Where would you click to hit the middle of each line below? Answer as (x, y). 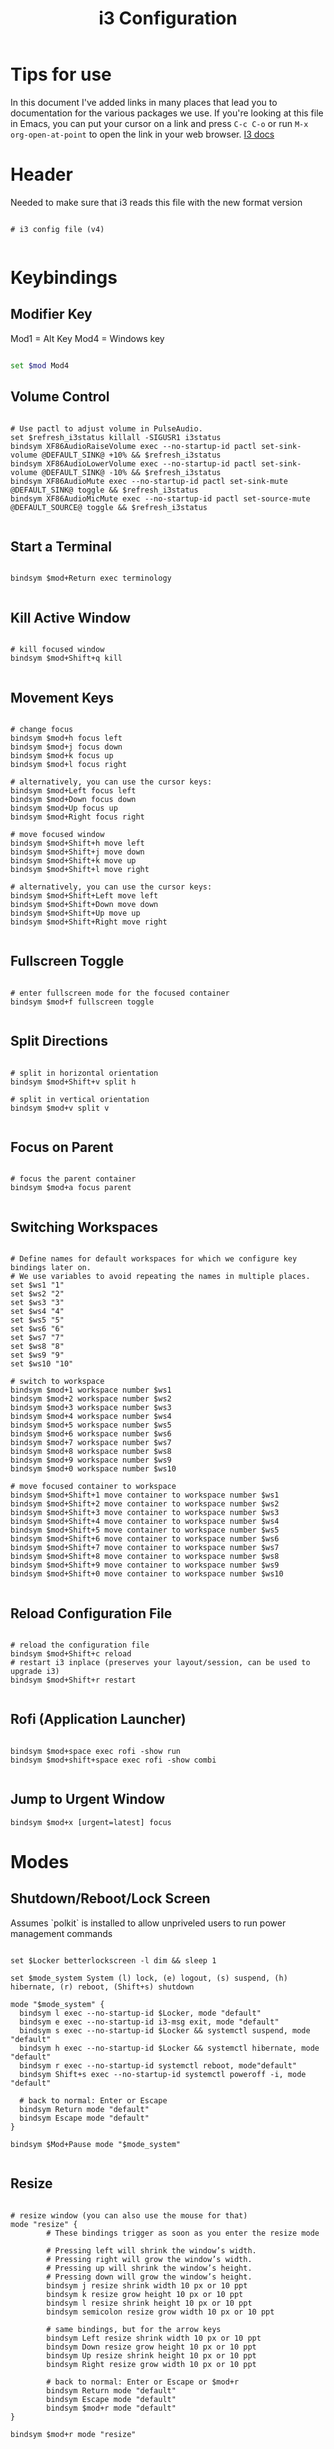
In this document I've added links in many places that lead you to (144, 102)
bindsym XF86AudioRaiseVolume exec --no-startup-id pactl (133, 446)
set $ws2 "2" (37, 1294)
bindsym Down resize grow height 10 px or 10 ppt (151, 2347)
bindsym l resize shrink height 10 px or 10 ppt (149, 2303)
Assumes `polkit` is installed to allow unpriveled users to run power (148, 1923)
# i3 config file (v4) (57, 229)
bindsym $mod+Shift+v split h (73, 1082)
